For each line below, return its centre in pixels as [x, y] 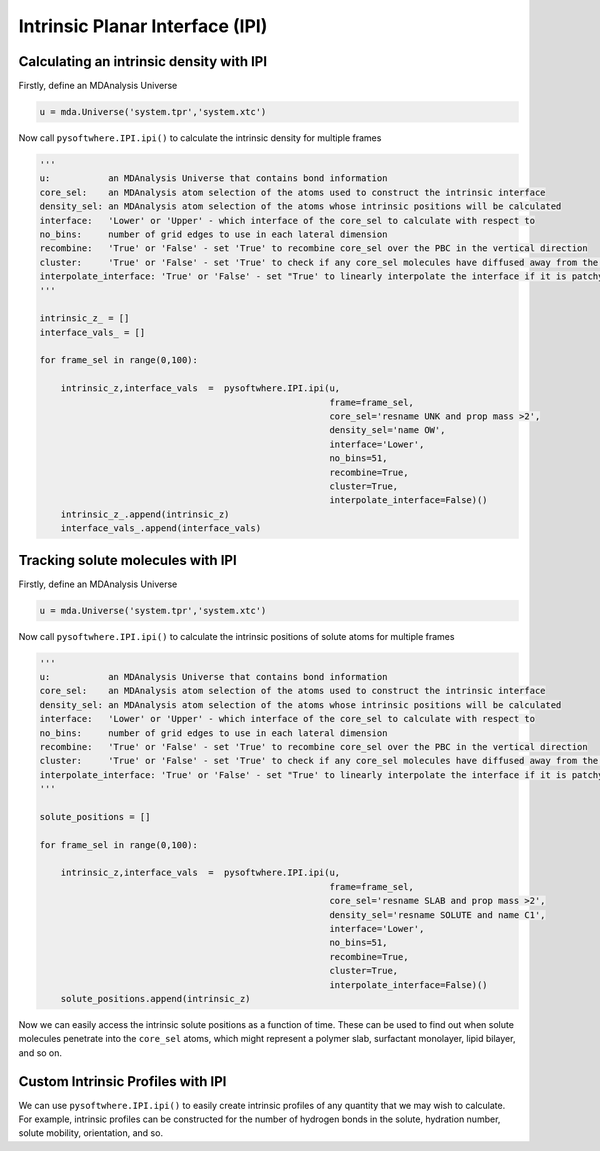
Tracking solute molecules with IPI [127, 560]
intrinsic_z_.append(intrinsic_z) [145, 514]
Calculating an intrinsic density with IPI [143, 61]
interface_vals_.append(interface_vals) [161, 528]
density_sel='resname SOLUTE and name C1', [437, 914]
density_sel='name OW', [387, 430]
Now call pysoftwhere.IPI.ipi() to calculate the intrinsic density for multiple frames [200, 138]
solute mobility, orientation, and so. [91, 1133]
